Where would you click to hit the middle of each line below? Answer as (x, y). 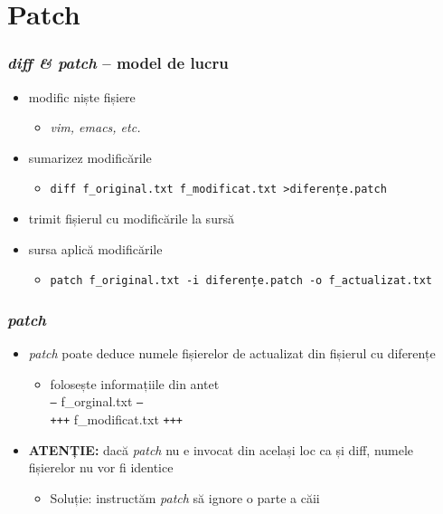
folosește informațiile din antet (135, 383)
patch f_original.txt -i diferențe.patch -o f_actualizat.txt (241, 281)
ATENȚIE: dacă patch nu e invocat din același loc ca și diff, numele (221, 449)
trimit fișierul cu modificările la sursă (131, 219)
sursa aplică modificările (95, 248)
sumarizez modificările (90, 157)
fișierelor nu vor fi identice (101, 467)
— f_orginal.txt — (97, 401)
